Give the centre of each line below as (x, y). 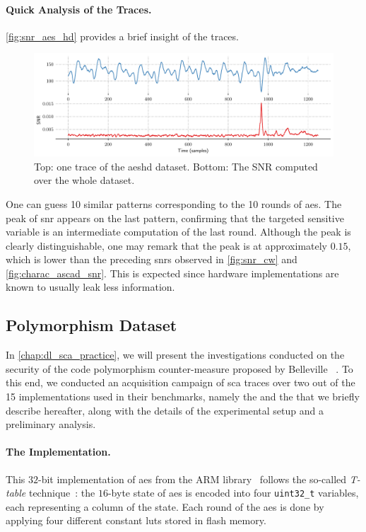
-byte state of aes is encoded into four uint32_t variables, (233, 493)
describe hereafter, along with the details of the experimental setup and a (165, 410)
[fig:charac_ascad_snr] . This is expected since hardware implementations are (172, 273)
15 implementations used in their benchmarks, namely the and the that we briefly (183, 397)
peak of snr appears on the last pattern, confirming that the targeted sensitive (175, 218)
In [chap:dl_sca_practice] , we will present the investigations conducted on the (175, 355)
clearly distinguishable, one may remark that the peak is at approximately (167, 245)
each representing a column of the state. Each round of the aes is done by (165, 506)
